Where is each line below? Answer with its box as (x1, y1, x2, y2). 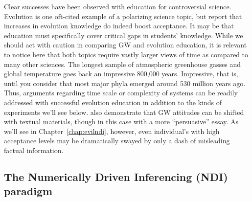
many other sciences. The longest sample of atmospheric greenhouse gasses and (4, 59, 241, 69)
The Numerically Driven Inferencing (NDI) (4, 169, 228, 184)
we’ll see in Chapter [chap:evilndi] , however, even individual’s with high (4, 126, 220, 136)
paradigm (4, 183, 53, 199)
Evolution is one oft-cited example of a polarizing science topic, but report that (4, 11, 242, 21)
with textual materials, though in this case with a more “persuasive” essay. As (4, 116, 239, 127)
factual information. (4, 145, 64, 155)
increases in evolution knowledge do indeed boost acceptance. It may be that (4, 21, 234, 31)
